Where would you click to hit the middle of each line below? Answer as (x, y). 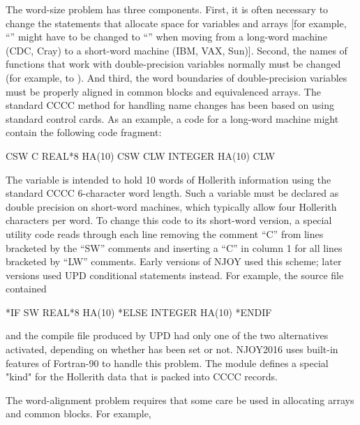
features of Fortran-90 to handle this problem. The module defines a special (167, 363)
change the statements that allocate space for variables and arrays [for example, (176, 23)
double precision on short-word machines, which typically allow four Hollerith (171, 206)
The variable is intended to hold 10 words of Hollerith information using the (168, 179)
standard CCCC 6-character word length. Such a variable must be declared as (172, 193)
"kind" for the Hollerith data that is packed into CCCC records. (142, 376)
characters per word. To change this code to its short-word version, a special (169, 220)
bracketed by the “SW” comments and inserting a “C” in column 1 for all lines (174, 247)
